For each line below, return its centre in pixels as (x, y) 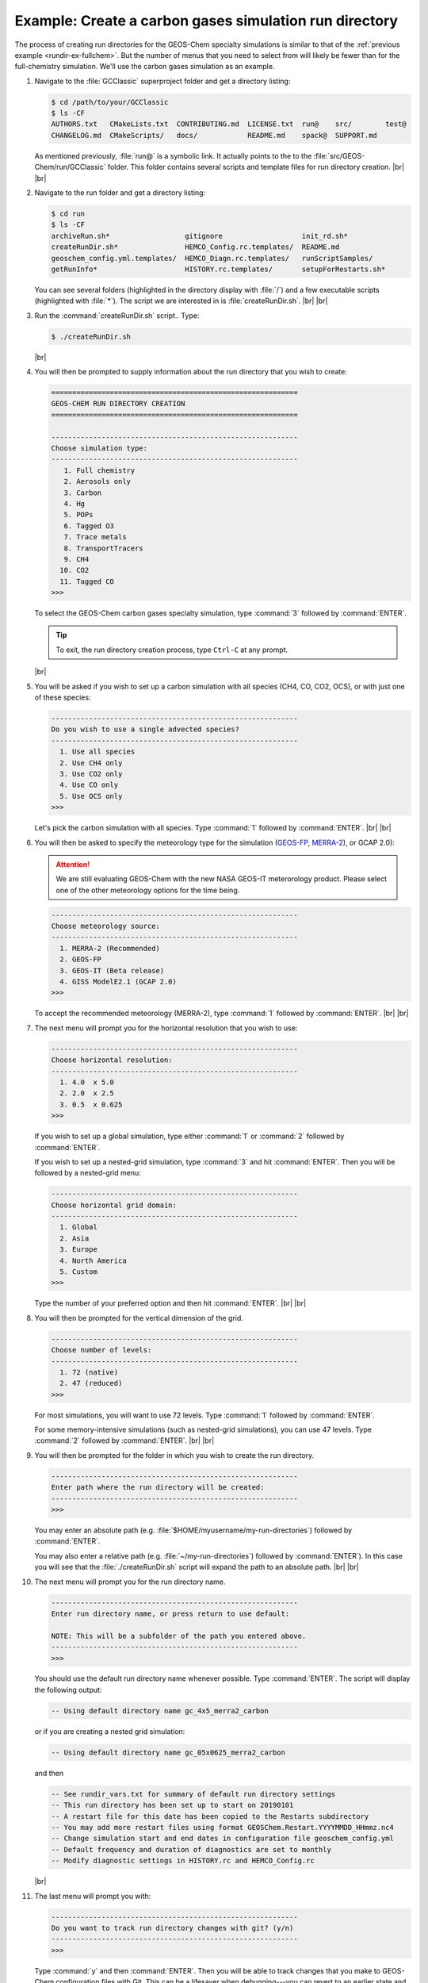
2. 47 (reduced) (91, 1383)
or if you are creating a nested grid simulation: (110, 1731)
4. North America (93, 1260)
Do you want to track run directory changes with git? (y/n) (172, 1928)
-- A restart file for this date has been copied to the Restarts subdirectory (210, 1816)
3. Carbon (83, 493)
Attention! (73, 864)
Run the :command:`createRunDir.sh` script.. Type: (117, 315)
